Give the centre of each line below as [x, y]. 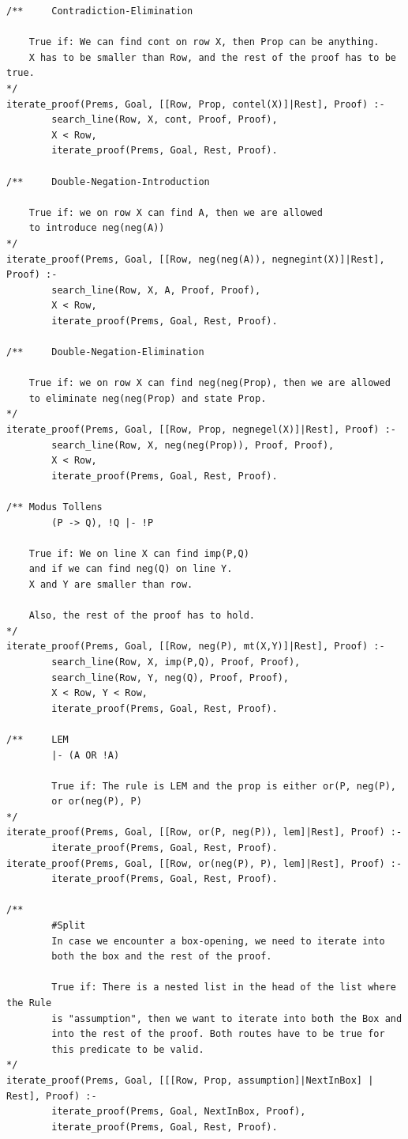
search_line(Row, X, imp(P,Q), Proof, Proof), [176, 662]
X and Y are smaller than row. [111, 584]
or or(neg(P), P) [97, 802]
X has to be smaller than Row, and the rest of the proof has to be [212, 57]
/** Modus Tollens [54, 507]
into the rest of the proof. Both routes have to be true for [218, 1034]
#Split [69, 926]
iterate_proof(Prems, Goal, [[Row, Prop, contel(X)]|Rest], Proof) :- [196, 104]
